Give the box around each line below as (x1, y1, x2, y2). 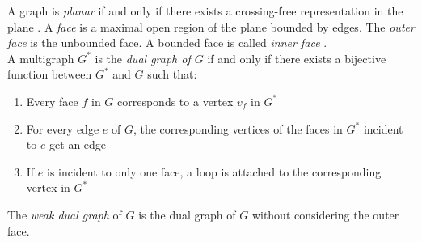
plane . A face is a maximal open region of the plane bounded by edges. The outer (7, 18, 415, 35)
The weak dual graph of (7, 206, 122, 223)
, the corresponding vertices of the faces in (133, 120, 343, 137)
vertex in (26, 179, 70, 196)
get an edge (49, 136, 107, 153)
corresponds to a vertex (117, 92, 234, 109)
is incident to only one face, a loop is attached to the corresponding (46, 163, 382, 180)
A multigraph (7, 49, 74, 66)
